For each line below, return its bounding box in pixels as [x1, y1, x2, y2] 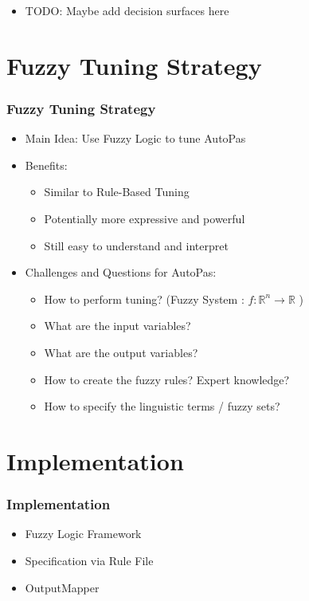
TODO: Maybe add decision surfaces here [25, 2, 229, 18]
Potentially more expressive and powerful [44, 210, 245, 226]
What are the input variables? [44, 317, 191, 334]
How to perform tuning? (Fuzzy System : [44, 290, 244, 307]
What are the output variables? [44, 344, 198, 360]
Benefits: [25, 156, 68, 173]
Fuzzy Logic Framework [25, 525, 142, 542]
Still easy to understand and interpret [44, 237, 229, 253]
